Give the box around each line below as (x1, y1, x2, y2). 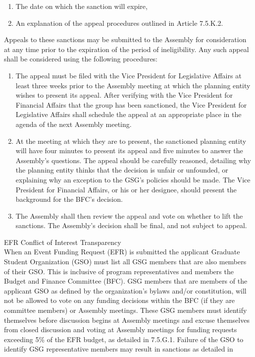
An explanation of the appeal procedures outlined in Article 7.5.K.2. (15, 17, 223, 28)
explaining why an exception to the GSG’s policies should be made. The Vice (15, 174, 251, 184)
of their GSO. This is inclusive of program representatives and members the (4, 266, 234, 276)
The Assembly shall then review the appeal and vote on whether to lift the (15, 210, 243, 221)
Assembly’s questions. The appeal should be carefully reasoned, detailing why (15, 155, 251, 165)
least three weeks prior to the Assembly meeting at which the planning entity (15, 80, 251, 90)
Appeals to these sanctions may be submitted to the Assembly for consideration (4, 34, 247, 45)
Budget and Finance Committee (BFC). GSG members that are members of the (4, 276, 248, 286)
